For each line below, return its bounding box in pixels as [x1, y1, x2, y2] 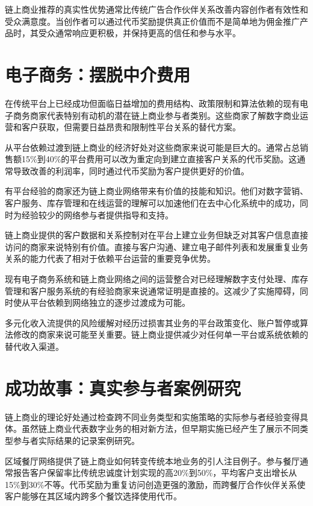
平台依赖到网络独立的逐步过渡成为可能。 [29, 296, 190, 309]
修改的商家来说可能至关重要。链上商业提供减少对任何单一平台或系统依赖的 [13, 328, 308, 341]
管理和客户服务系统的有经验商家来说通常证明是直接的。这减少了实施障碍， [5, 284, 300, 297]
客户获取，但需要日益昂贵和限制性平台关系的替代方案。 [21, 121, 241, 133]
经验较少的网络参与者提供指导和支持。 [21, 208, 173, 221]
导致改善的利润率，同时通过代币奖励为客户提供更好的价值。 [13, 164, 249, 177]
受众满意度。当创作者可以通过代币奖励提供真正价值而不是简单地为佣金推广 [5, 14, 300, 27]
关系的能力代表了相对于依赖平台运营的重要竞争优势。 [5, 252, 215, 265]
